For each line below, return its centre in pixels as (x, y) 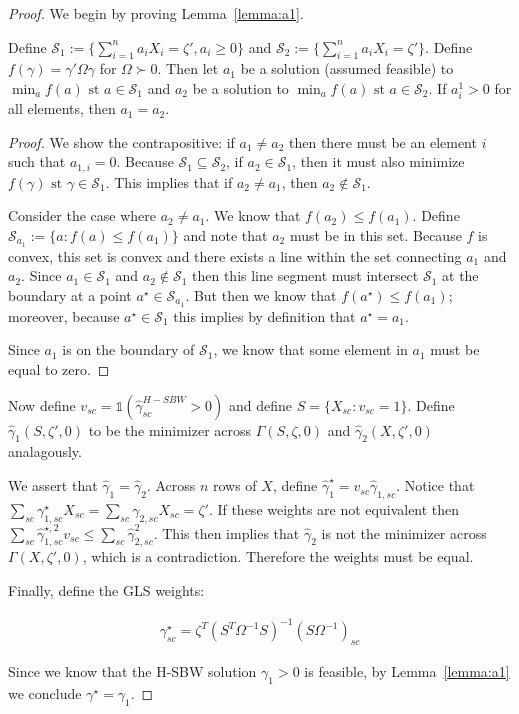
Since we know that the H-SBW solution (132, 670)
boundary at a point (70, 295)
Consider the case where (82, 215)
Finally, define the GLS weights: (106, 590)
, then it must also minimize (378, 161)
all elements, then (62, 108)
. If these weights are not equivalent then (334, 508)
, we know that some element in (310, 349)
